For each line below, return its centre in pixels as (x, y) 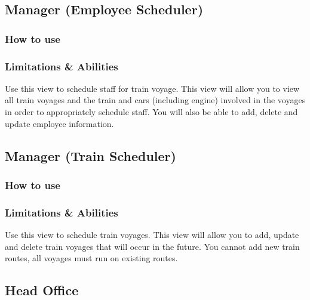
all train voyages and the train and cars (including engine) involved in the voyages (155, 100)
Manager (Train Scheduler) (90, 155)
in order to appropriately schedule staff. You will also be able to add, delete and (151, 112)
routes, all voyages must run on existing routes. (91, 258)
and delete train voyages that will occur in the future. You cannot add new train (152, 246)
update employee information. (59, 123)
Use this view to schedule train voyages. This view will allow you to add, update (152, 235)
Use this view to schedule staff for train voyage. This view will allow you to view (152, 88)
